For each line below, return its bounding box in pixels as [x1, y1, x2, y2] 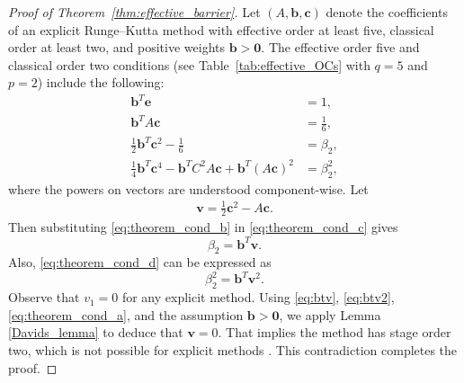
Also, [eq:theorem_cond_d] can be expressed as [8, 253, 272, 272]
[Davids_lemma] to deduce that [8, 323, 183, 342]
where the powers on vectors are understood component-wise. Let [8, 179, 369, 198]
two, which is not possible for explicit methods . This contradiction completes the [8, 341, 458, 360]
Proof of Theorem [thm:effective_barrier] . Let [8, 3, 261, 21]
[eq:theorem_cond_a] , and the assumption [8, 305, 244, 324]
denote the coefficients [326, 3, 448, 21]
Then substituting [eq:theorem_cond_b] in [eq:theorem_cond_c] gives [8, 218, 398, 236]
